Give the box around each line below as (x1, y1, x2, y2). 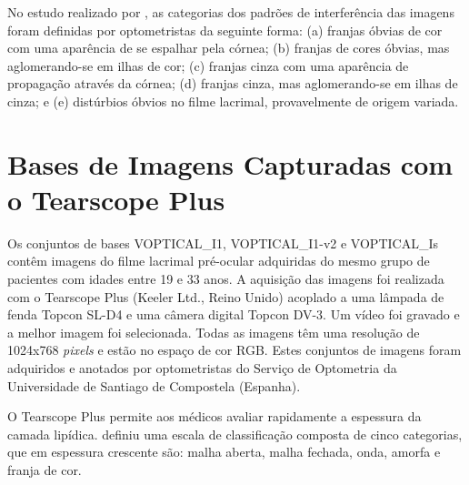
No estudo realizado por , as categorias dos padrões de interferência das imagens (7, 3, 454, 21)
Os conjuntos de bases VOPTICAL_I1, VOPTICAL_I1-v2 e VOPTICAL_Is (7, 233, 438, 252)
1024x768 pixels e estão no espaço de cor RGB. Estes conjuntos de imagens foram (7, 340, 462, 359)
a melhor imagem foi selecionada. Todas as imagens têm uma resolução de (7, 322, 420, 341)
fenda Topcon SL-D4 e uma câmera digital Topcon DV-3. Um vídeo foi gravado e (7, 305, 460, 324)
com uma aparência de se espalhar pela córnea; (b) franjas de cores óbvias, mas (7, 38, 450, 57)
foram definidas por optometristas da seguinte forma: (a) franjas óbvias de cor (7, 20, 443, 39)
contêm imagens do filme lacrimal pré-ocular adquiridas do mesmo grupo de (7, 251, 430, 270)
